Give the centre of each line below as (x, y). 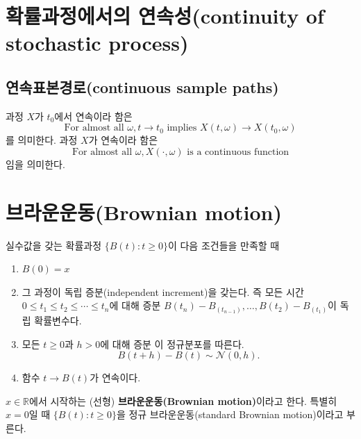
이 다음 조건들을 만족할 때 (224, 245)
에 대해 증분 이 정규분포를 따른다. (172, 343)
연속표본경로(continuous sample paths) (142, 86)
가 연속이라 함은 (123, 140)
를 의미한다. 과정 (42, 140)
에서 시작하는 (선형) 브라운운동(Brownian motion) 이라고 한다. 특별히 (183, 400)
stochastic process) (97, 43)
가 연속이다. (115, 378)
